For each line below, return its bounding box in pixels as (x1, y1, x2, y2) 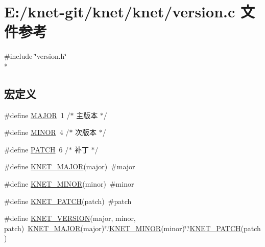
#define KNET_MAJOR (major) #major (4, 161, 135, 172)
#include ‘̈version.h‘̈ (4, 51, 67, 61)
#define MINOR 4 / (4, 127, 69, 138)
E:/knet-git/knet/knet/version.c (4, 1, 235, 22)
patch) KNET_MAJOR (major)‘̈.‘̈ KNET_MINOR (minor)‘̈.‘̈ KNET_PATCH (4, 222, 241, 233)
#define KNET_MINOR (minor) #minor (4, 178, 134, 189)
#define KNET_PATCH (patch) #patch (4, 195, 132, 206)
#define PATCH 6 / (4, 144, 69, 154)
